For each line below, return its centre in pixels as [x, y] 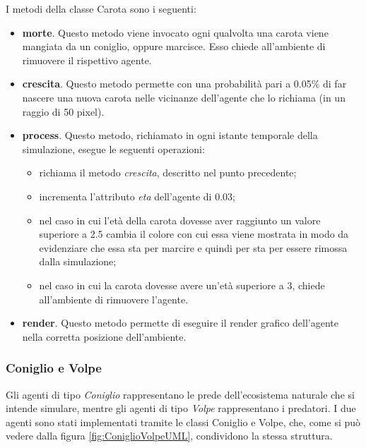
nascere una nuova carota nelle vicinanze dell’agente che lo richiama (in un [184, 97]
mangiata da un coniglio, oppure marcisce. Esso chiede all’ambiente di [174, 46]
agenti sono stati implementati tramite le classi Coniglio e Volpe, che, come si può [183, 422]
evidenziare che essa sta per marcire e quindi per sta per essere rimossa [193, 247]
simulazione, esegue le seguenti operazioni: [113, 149]
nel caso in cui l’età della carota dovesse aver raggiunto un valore [180, 220]
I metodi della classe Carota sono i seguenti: [101, 8]
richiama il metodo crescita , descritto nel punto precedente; [168, 172]
